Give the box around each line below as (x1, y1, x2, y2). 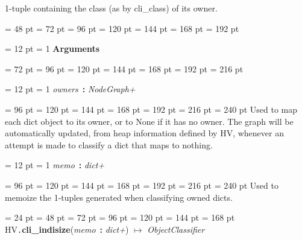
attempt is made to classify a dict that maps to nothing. (5, 138, 213, 151)
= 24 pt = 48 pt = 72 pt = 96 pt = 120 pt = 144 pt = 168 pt (5, 211, 235, 224)
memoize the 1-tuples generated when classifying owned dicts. (5, 191, 233, 203)
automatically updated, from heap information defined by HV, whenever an (5, 127, 284, 139)
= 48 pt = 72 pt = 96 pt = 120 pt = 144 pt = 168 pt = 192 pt (5, 22, 239, 34)
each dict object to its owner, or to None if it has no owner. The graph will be (5, 115, 294, 127)
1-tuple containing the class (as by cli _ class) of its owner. (5, 2, 218, 14)
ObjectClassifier (147, 223, 205, 235)
